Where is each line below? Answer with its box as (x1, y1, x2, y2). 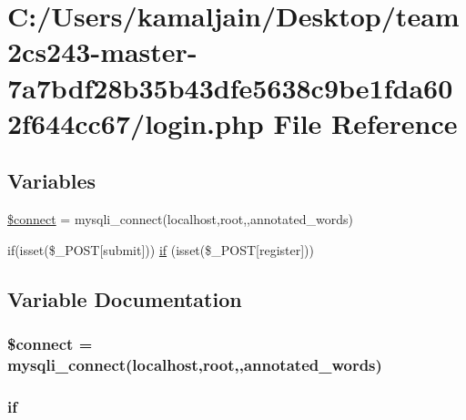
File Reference (273, 104, 458, 141)
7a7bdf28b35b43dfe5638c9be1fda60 (7, 68, 453, 106)
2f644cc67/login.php (7, 104, 264, 141)
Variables (7, 167, 96, 195)
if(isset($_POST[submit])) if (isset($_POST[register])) (7, 240, 314, 259)
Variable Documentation (7, 284, 242, 312)
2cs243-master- (7, 33, 198, 70)
